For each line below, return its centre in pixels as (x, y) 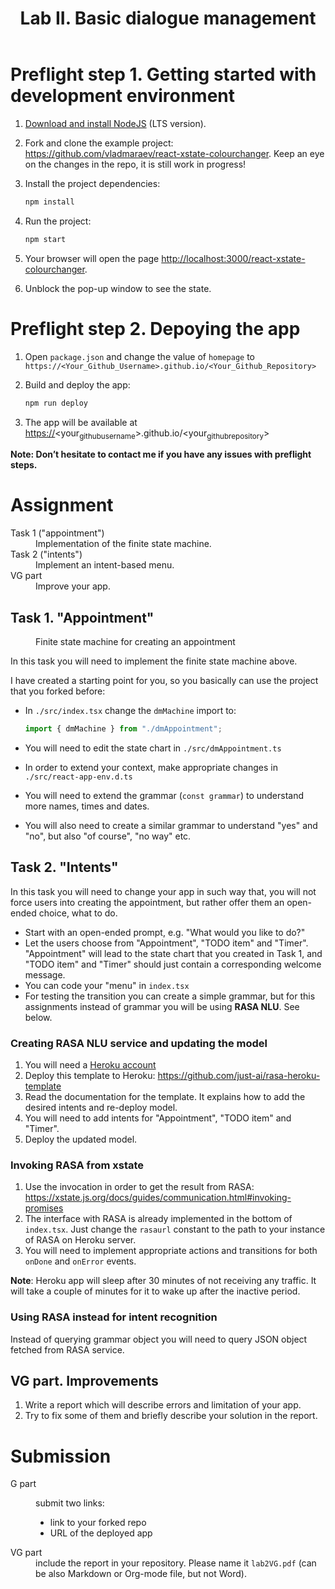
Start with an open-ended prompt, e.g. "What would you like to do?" (165, 932)
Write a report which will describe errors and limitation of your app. (163, 1405)
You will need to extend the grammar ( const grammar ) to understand (164, 795)
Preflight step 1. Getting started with (163, 74)
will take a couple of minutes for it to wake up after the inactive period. (155, 1291)
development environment (122, 96)
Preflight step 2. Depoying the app (155, 328)
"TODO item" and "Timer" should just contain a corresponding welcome (173, 964)
